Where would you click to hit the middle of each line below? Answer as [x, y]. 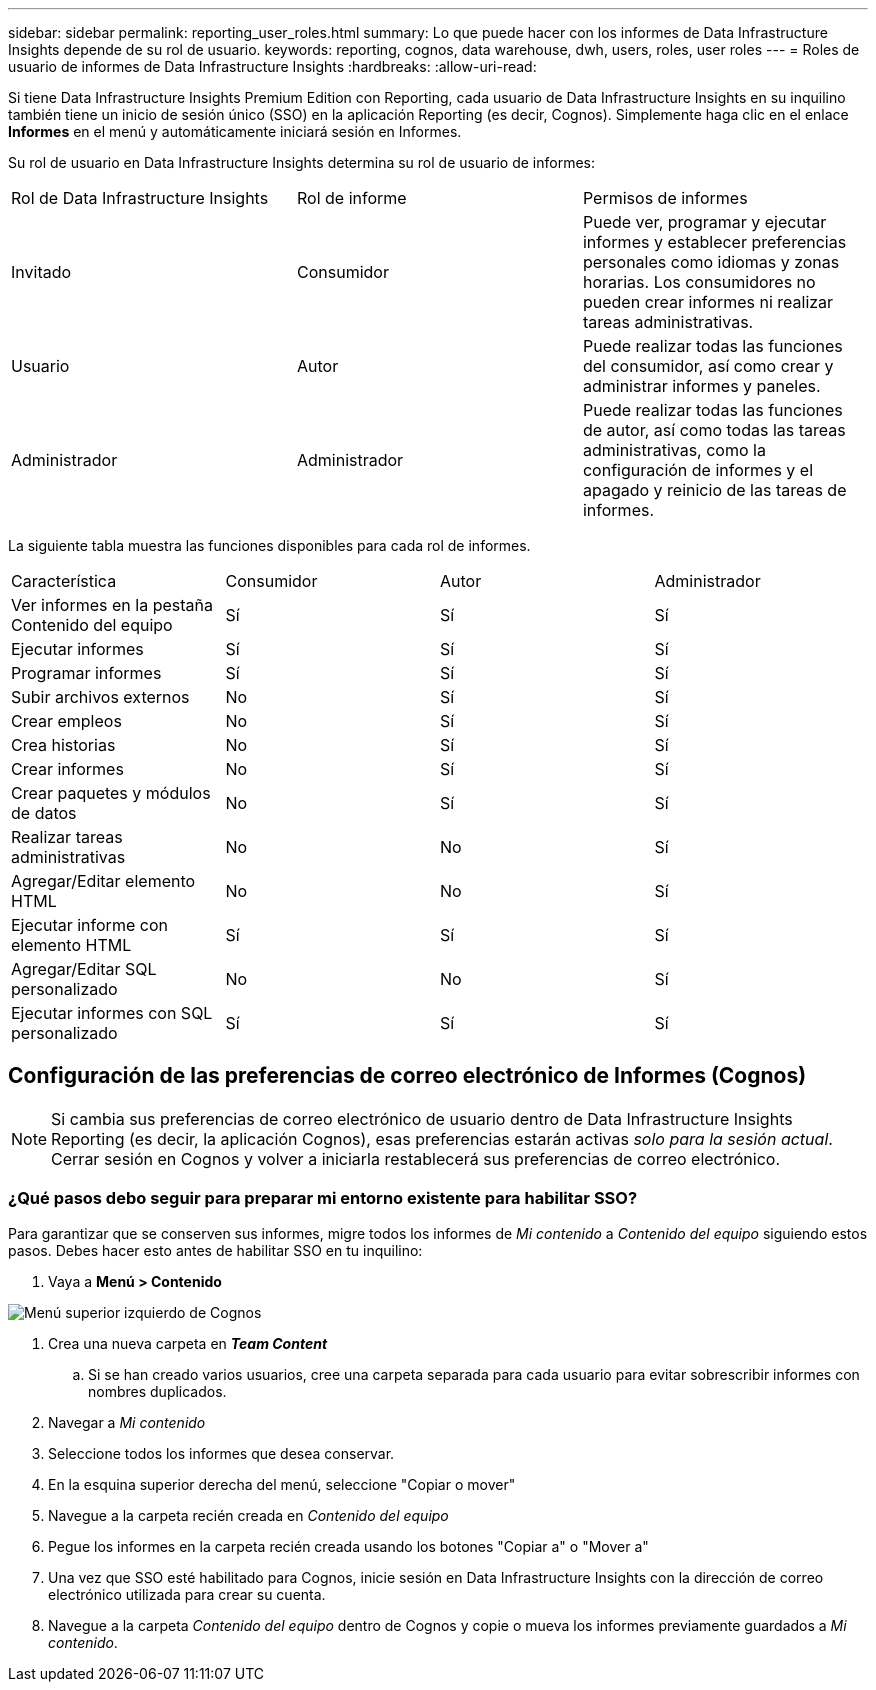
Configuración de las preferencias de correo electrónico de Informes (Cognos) [407, 1076]
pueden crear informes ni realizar [708, 302]
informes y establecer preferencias [714, 242]
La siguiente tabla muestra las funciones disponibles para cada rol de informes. [269, 545]
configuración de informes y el [698, 470]
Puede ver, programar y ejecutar [704, 222]
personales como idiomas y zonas [711, 262]
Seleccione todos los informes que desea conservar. [221, 1453]
